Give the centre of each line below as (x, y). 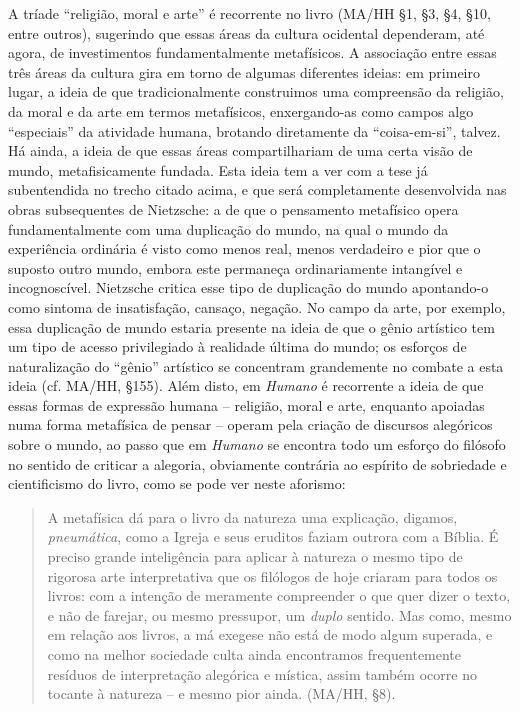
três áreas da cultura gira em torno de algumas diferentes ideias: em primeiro (244, 71)
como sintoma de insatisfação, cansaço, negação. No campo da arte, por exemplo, (257, 306)
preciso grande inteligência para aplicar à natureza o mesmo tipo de (255, 556)
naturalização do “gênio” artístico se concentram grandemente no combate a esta (256, 365)
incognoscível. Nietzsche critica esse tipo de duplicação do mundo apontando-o (248, 287)
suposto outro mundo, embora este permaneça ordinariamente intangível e (235, 267)
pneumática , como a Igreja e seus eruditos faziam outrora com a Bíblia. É (273, 536)
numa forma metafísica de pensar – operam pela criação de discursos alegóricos (250, 424)
